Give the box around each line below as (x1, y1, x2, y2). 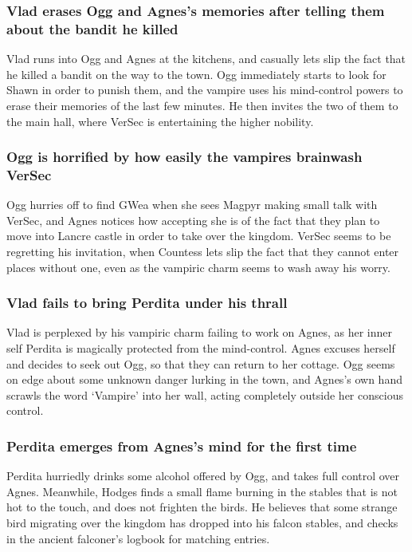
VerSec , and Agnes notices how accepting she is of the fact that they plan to (6, 211, 380, 228)
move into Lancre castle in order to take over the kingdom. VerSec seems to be (6, 227, 391, 244)
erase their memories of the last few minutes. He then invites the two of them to (6, 97, 398, 113)
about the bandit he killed (6, 18, 179, 38)
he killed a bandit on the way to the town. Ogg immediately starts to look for (6, 65, 386, 82)
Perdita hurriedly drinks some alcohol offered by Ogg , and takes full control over (6, 467, 400, 484)
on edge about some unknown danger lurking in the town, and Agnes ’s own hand (6, 371, 402, 388)
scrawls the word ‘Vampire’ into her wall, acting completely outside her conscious (6, 386, 403, 403)
